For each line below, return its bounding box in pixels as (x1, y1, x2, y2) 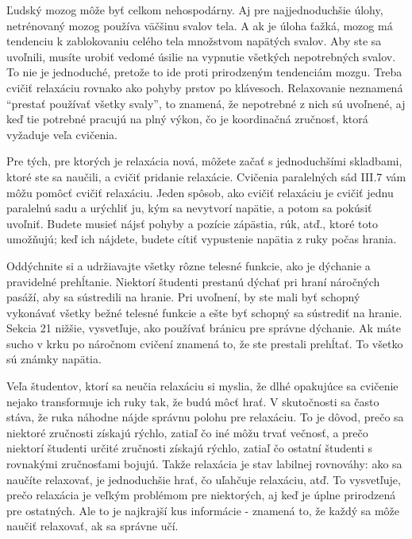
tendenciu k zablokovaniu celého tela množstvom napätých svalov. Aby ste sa (6, 33, 382, 49)
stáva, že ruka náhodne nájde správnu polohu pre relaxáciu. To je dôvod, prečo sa (6, 409, 404, 425)
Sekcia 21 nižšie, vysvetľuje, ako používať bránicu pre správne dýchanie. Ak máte (6, 320, 401, 336)
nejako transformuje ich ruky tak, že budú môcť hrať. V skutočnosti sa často (6, 393, 379, 409)
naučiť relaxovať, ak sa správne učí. (6, 518, 179, 534)
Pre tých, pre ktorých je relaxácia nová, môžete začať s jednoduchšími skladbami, (6, 153, 402, 169)
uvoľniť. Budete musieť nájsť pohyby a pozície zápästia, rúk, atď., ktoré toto (6, 215, 378, 231)
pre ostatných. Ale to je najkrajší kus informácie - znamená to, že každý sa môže (6, 502, 400, 518)
